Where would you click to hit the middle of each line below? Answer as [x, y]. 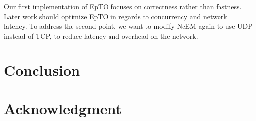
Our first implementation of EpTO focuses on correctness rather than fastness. [123, 6]
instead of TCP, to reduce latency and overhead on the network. [101, 35]
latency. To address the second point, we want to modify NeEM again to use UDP [128, 26]
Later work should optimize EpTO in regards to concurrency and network [116, 16]
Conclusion [42, 69]
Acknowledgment [63, 108]
